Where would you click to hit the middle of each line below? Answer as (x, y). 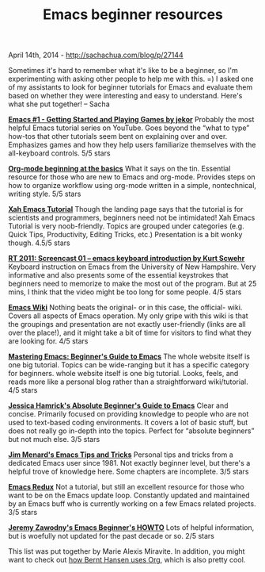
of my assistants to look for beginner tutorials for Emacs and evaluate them (131, 87)
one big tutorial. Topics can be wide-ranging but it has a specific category (129, 365)
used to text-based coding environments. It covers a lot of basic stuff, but (128, 423)
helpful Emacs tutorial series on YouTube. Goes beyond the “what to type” (129, 128)
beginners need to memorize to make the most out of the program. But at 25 (132, 284)
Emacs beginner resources (133, 15)
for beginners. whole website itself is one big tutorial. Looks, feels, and (123, 374)
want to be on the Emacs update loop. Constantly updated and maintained (129, 495)
